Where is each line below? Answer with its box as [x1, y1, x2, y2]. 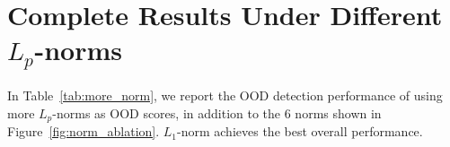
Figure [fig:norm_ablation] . [7, 122, 160, 141]
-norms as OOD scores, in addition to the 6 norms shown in [52, 103, 382, 122]
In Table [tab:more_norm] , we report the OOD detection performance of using [7, 86, 443, 105]
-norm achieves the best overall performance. [177, 122, 423, 141]
